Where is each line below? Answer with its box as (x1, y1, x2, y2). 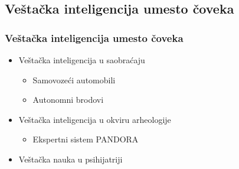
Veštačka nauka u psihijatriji (18, 152, 123, 165)
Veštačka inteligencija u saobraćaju (18, 54, 145, 66)
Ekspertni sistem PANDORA (32, 133, 139, 145)
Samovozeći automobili (32, 73, 116, 86)
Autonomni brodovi (32, 93, 104, 106)
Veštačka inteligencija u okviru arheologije (18, 113, 171, 125)
